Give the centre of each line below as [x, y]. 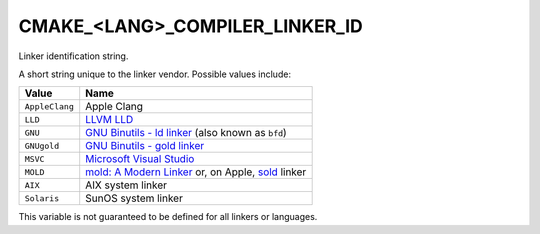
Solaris [42, 198]
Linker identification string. [73, 56]
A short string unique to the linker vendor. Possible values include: [155, 74]
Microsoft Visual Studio [140, 159]
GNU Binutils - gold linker [145, 146]
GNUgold [42, 145]
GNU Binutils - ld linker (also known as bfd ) [186, 133]
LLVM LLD [109, 120]
